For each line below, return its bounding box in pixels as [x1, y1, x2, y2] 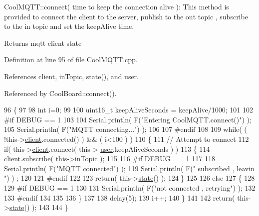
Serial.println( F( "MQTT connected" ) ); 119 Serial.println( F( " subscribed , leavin [4, 163, 255, 173]
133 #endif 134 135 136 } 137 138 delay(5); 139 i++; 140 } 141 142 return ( [4, 192, 235, 203]
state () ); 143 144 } [9, 202, 68, 213]
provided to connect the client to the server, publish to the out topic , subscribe [4, 11, 248, 21]
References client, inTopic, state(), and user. [4, 71, 139, 81]
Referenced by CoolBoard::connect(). [4, 88, 117, 98]
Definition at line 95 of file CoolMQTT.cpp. [4, 54, 138, 65]
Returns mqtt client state [4, 37, 82, 48]
